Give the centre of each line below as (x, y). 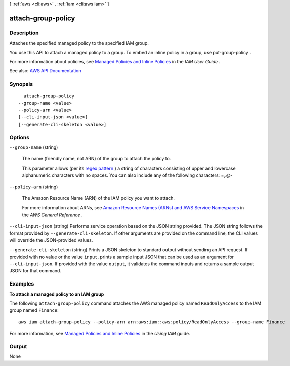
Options (19, 137)
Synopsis (21, 84)
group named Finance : (34, 310)
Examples (22, 284)
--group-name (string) (34, 147)
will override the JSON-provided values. (51, 240)
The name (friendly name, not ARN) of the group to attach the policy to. (96, 159)
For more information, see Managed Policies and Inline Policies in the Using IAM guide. (100, 334)
